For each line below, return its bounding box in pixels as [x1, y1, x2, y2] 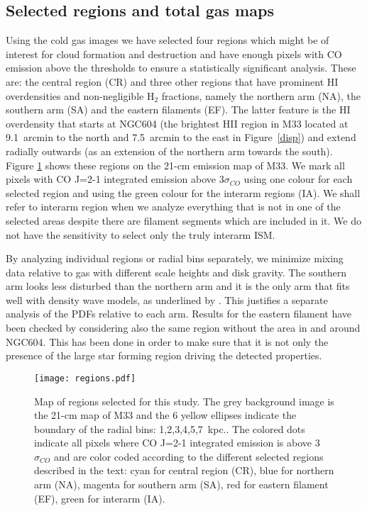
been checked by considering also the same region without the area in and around [6, 320, 361, 335]
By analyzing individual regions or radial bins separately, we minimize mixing [6, 251, 344, 266]
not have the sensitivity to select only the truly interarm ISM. [6, 227, 275, 242]
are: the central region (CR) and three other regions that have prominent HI [6, 74, 339, 89]
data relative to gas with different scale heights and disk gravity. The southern [6, 264, 347, 279]
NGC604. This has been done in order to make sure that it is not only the [6, 334, 329, 349]
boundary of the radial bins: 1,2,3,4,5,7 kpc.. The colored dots [34, 421, 305, 436]
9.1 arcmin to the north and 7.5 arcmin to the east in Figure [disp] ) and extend [6, 130, 356, 145]
